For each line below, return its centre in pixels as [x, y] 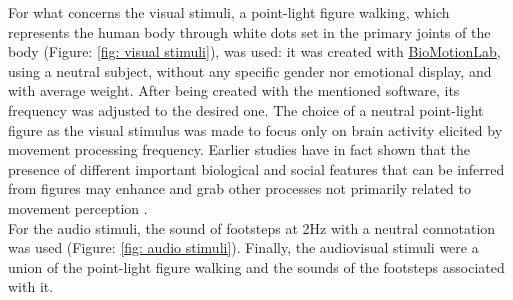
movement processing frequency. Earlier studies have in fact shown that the [239, 149]
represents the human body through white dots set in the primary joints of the [249, 31]
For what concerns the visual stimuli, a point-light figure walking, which [229, 12]
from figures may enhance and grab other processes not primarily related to [240, 188]
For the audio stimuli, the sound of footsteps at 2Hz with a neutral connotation [252, 227]
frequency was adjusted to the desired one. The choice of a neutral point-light [246, 109]
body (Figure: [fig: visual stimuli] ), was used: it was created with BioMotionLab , [254, 51]
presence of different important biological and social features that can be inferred [256, 168]
